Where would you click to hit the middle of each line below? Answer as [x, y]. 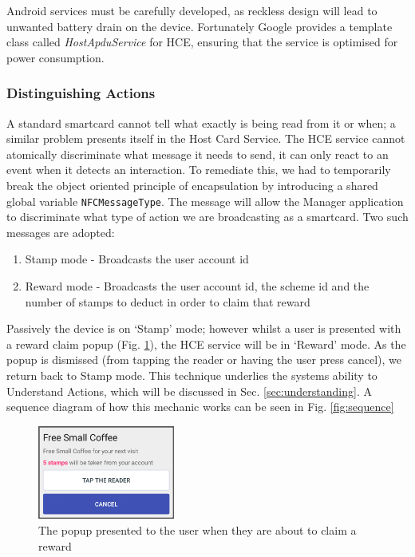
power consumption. [55, 57]
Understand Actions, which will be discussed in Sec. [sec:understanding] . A [189, 391]
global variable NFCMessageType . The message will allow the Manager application [205, 201]
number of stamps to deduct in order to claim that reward [168, 301]
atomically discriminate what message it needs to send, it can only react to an [198, 154]
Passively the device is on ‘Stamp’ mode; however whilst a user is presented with [204, 328]
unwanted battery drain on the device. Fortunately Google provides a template [200, 26]
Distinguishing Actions [81, 93]
